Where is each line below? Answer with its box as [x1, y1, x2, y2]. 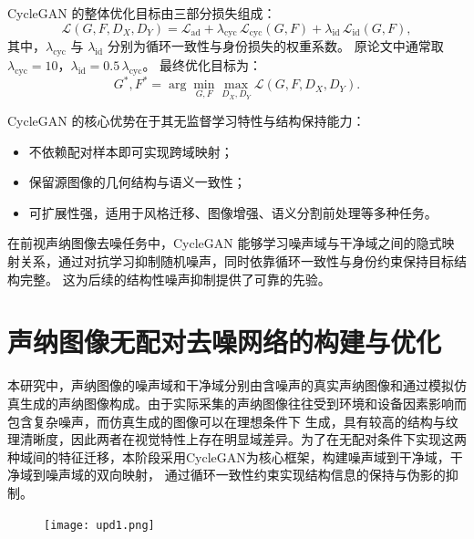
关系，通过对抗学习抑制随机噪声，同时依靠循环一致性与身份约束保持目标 [19, 252, 454, 271]
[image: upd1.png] [44, 518, 155, 532]
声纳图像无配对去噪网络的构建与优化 [7, 323, 442, 360]
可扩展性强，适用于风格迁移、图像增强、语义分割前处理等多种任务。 [28, 202, 438, 222]
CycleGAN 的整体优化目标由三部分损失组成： [7, 4, 276, 22]
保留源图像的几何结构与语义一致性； [28, 172, 246, 192]
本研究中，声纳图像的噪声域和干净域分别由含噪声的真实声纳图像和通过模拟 [7, 376, 454, 395]
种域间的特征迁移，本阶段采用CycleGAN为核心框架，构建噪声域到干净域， [7, 447, 450, 466]
